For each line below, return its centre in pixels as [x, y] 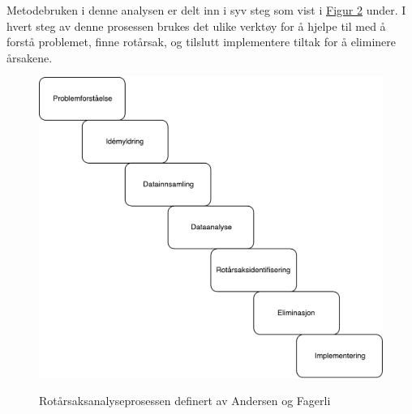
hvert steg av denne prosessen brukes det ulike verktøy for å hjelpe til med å [196, 26]
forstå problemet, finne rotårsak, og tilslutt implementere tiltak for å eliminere [202, 42]
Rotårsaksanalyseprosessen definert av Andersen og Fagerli [185, 401]
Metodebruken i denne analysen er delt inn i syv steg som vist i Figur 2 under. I [206, 10]
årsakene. [30, 57]
